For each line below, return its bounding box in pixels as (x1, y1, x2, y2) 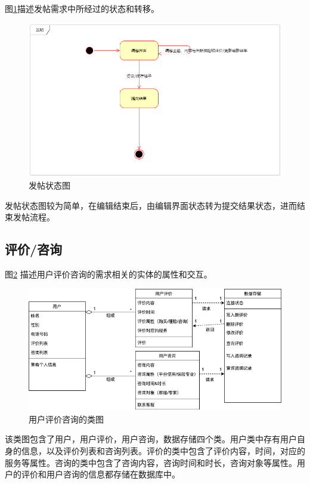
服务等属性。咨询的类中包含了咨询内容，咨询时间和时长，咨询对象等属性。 (5, 456, 297, 468)
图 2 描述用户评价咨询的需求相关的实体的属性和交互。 (5, 268, 212, 280)
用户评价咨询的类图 (29, 412, 104, 425)
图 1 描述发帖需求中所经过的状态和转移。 (5, 2, 159, 14)
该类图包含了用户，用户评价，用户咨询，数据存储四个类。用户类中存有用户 (5, 433, 297, 445)
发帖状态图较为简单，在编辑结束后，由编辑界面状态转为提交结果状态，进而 (5, 199, 297, 211)
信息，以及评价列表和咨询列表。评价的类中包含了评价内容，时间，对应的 (21, 444, 305, 457)
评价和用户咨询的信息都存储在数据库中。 (21, 468, 180, 480)
